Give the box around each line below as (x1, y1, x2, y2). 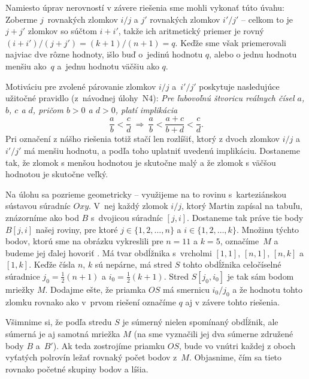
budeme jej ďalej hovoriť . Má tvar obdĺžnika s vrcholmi (5, 246, 212, 259)
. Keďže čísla (29, 258, 75, 271)
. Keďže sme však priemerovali (175, 36, 286, 48)
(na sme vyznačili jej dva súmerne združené (134, 327, 293, 339)
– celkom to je (241, 13, 293, 25)
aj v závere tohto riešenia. (185, 295, 280, 308)
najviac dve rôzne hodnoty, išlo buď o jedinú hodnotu (5, 48, 203, 60)
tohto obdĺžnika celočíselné (183, 258, 281, 271)
